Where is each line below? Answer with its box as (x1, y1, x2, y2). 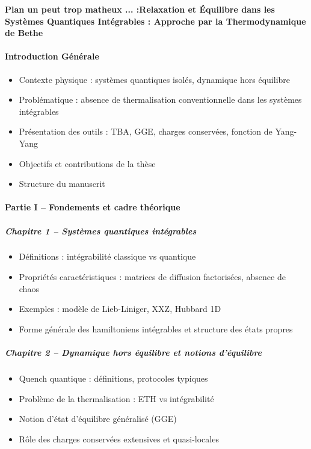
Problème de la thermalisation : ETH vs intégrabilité (19, 392, 214, 405)
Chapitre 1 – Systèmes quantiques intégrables (5, 224, 197, 237)
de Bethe (5, 26, 43, 39)
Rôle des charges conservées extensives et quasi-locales (19, 432, 219, 445)
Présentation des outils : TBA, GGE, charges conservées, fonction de (19, 125, 273, 138)
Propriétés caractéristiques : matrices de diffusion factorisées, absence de (19, 270, 286, 283)
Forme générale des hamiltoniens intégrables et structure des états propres (19, 322, 293, 335)
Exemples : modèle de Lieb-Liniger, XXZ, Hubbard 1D (19, 302, 221, 315)
